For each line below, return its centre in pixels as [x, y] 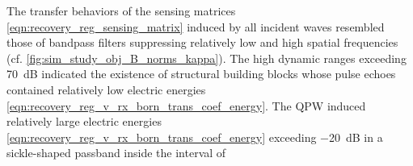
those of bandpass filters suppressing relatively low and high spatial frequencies [202, 42]
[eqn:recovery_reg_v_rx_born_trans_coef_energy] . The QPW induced [186, 105]
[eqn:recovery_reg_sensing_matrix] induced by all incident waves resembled [196, 26]
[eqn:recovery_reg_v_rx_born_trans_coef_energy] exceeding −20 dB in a [195, 137]
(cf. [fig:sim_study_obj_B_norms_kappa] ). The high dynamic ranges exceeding [206, 58]
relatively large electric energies [84, 121]
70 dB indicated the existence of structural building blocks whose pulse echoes [201, 74]
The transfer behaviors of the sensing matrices [121, 10]
